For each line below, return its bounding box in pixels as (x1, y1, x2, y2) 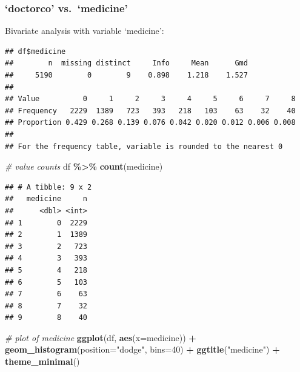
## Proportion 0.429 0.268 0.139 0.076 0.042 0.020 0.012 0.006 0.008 (5, 118, 296, 127)
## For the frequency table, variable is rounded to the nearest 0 (5, 142, 283, 151)
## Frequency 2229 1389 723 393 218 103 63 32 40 (5, 106, 296, 115)
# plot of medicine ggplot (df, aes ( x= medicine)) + (5, 331, 196, 344)
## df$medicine (5, 47, 66, 56)
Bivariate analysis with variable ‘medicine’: (5, 24, 164, 37)
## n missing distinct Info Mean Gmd (5, 59, 248, 68)
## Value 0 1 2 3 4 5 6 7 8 (5, 95, 296, 104)
